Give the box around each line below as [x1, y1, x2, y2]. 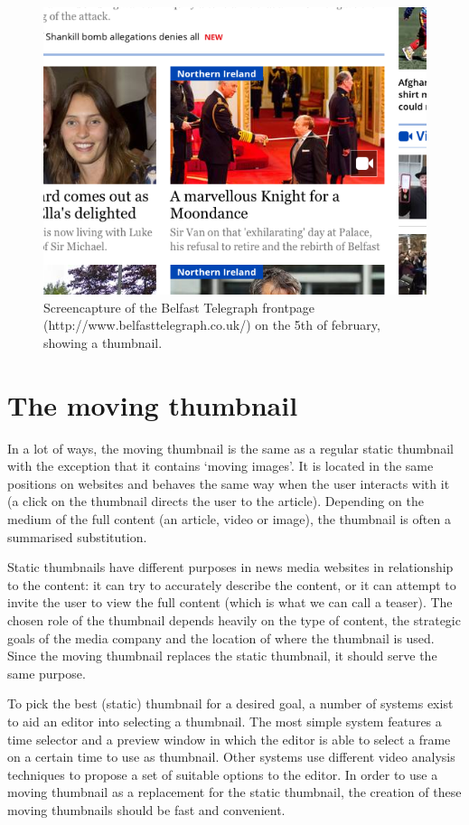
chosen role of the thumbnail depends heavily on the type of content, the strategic [7, 611, 461, 630]
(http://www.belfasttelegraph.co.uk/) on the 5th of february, [43, 315, 380, 334]
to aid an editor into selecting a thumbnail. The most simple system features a [7, 712, 442, 730]
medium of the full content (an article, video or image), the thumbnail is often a [7, 510, 451, 529]
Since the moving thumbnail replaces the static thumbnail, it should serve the [7, 646, 437, 665]
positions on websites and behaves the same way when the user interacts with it [7, 473, 450, 492]
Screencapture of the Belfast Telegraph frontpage [43, 297, 314, 316]
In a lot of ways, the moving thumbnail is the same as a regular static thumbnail [7, 438, 454, 457]
